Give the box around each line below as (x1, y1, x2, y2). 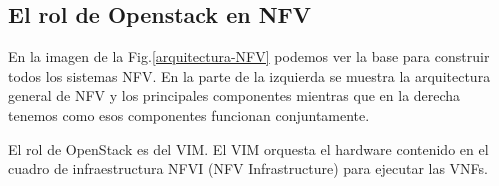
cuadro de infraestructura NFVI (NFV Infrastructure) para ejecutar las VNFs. (8, 158, 489, 179)
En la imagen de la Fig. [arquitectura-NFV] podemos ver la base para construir (8, 46, 490, 67)
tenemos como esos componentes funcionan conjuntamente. (8, 104, 370, 125)
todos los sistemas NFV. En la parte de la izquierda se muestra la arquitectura (8, 65, 491, 86)
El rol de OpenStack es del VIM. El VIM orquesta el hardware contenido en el (8, 138, 489, 159)
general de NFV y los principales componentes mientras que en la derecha (8, 85, 461, 106)
